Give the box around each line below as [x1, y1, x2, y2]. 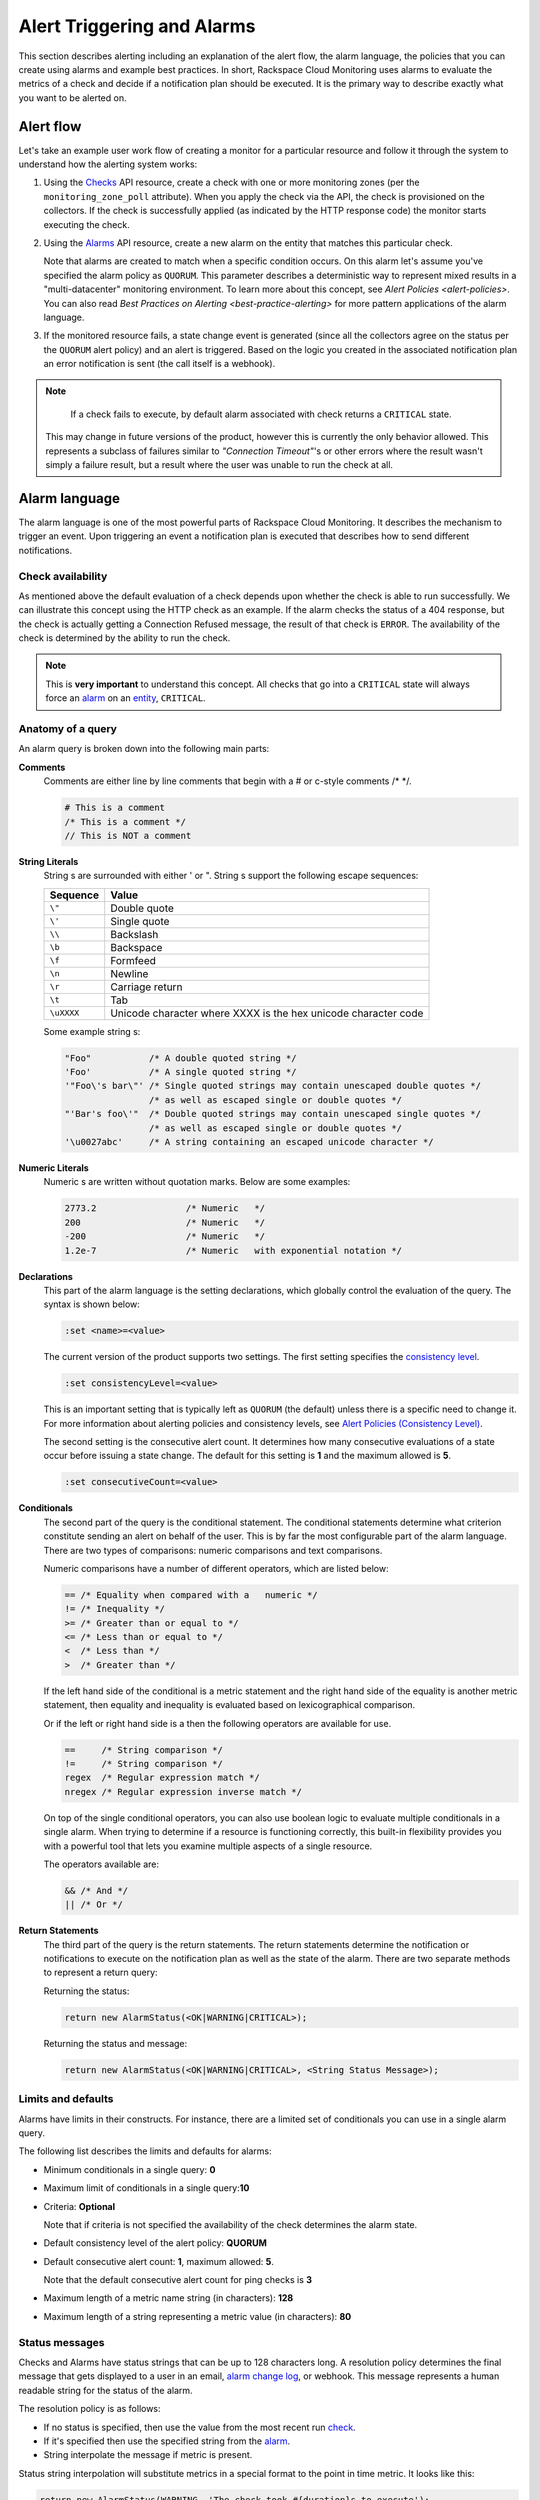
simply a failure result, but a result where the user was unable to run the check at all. [45, 459, 394, 471]
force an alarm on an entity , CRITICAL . [45, 692, 206, 704]
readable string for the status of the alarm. [18, 2384, 194, 2396]
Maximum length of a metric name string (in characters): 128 [43, 2292, 294, 2304]
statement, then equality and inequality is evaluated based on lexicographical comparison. [43, 1699, 416, 1711]
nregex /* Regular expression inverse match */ [64, 1786, 302, 1797]
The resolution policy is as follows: [18, 2403, 161, 2415]
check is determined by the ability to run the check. [18, 632, 231, 644]
